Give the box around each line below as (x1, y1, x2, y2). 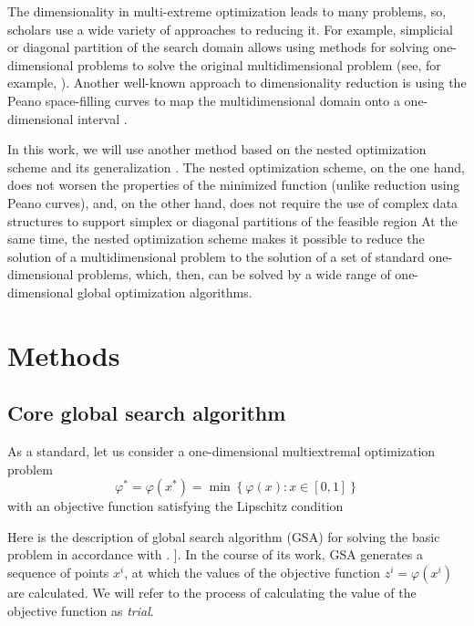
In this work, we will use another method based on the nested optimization (7, 140, 427, 159)
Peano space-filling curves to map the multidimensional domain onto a (7, 90, 400, 110)
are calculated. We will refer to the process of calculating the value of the (7, 583, 417, 602)
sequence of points (7, 563, 109, 582)
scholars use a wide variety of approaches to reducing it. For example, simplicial (7, 19, 453, 38)
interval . (77, 109, 128, 128)
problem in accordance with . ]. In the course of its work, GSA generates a (7, 545, 423, 564)
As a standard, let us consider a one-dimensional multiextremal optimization (7, 442, 436, 461)
